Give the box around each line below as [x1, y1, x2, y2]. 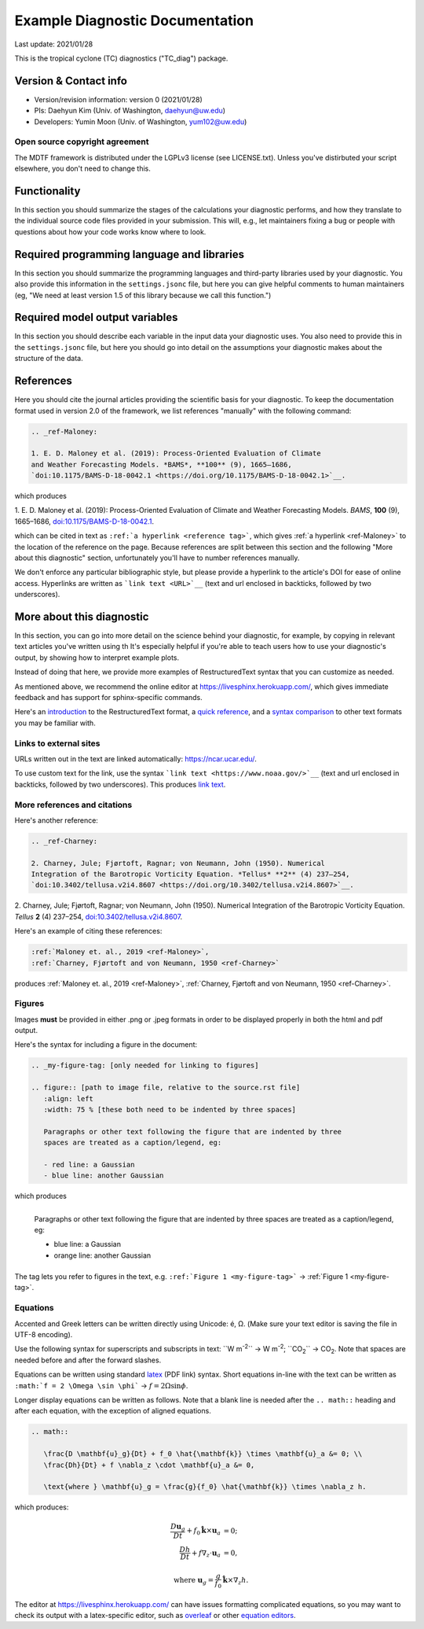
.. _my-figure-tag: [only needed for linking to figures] [31, 1061, 259, 1070]
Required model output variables [14, 311, 178, 324]
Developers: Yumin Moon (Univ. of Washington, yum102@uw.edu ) [34, 116, 247, 126]
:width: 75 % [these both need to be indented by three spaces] [43, 1105, 297, 1115]
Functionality [14, 184, 81, 197]
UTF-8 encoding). [14, 1330, 73, 1340]
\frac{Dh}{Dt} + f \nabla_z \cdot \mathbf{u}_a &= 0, [43, 1460, 255, 1469]
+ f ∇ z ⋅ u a [191, 1548, 221, 1559]
